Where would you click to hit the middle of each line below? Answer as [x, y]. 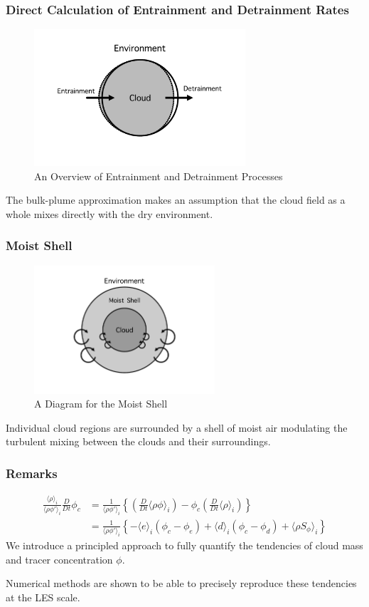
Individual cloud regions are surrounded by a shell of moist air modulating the [177, 427]
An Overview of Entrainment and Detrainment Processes [159, 176]
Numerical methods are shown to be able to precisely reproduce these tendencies [181, 583]
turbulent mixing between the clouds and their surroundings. [138, 441]
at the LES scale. [43, 597]
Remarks [32, 473]
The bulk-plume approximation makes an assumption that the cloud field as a [176, 200]
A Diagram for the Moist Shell [101, 404]
